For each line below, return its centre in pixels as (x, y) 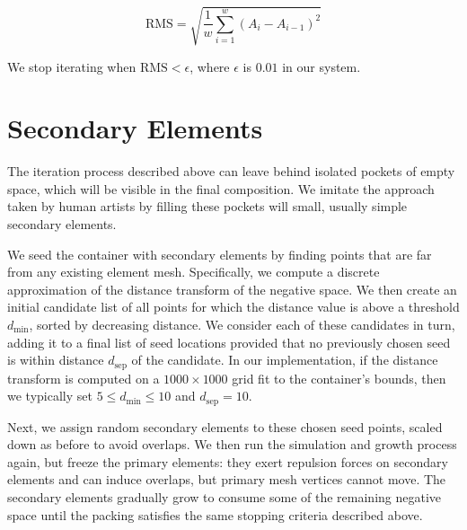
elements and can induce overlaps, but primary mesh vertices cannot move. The (227, 479)
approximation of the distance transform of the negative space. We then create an (232, 289)
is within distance (56, 360)
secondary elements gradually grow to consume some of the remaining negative (225, 497)
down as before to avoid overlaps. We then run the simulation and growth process (232, 444)
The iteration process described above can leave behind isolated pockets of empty (231, 171)
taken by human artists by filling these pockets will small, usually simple (207, 206)
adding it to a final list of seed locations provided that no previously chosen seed (229, 342)
